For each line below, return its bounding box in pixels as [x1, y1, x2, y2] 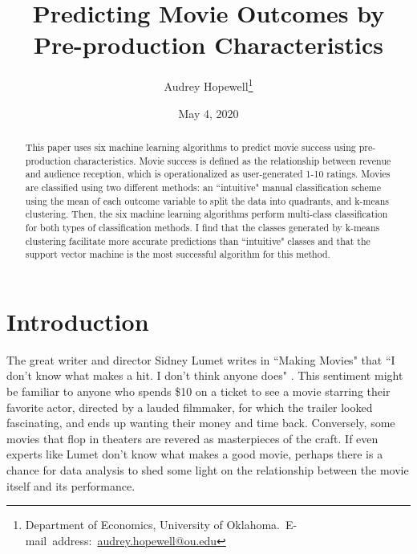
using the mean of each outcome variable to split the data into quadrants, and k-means [25, 193, 389, 207]
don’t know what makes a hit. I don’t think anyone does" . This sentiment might [6, 367, 403, 384]
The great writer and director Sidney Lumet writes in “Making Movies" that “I [6, 351, 395, 368]
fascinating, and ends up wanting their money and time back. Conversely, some [6, 414, 395, 431]
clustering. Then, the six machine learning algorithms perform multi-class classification [25, 207, 388, 221]
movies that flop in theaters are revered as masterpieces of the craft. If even [6, 430, 379, 446]
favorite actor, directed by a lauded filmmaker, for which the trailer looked [6, 398, 373, 415]
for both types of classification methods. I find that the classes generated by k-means [25, 220, 380, 234]
